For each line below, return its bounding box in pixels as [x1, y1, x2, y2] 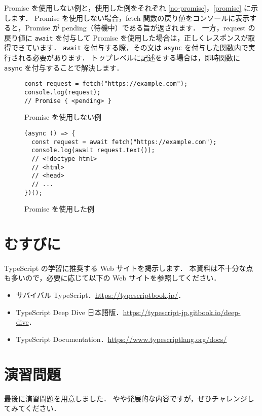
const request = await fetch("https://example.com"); [31, 138, 217, 146]
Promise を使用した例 [24, 203, 94, 214]
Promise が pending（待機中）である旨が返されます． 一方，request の [25, 22, 255, 33]
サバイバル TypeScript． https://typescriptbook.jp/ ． [16, 290, 185, 300]
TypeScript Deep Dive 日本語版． [16, 306, 123, 317]
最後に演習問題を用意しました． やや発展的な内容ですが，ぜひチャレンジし [4, 393, 254, 403]
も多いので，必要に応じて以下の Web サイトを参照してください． [4, 272, 221, 283]
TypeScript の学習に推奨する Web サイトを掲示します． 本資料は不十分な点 [4, 262, 253, 273]
